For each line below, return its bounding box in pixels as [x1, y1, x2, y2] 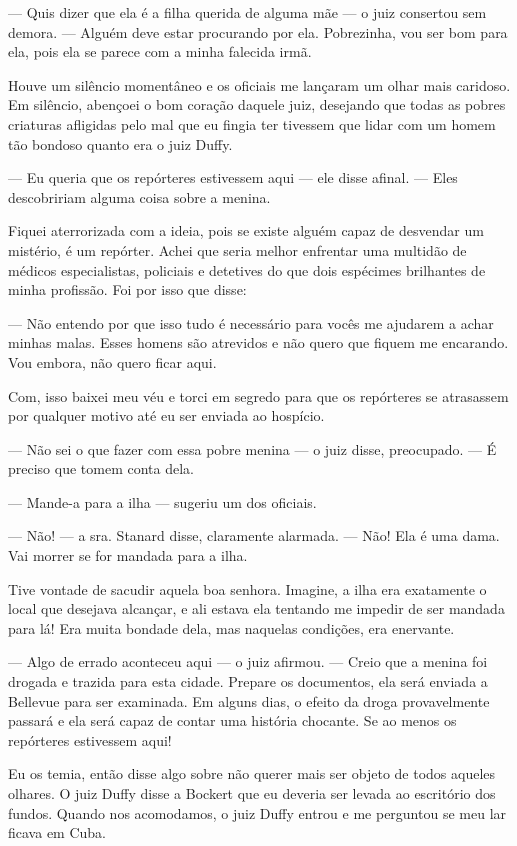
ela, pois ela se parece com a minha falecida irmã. [8, 41, 312, 62]
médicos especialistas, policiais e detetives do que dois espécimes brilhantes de [8, 259, 486, 280]
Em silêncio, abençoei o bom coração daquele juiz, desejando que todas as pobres [8, 94, 506, 115]
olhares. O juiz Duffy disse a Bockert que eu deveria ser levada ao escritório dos [8, 783, 496, 803]
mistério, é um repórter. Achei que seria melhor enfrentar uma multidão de [8, 239, 467, 260]
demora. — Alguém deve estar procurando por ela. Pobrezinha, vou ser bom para [8, 21, 508, 42]
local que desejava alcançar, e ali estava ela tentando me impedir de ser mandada [8, 598, 505, 619]
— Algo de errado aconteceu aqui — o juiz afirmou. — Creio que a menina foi [8, 651, 488, 672]
